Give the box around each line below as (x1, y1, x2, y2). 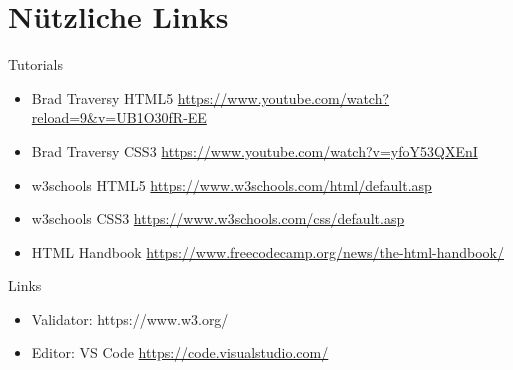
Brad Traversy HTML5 (31, 87, 174, 108)
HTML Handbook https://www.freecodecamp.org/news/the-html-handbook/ (31, 241, 505, 262)
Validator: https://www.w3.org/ (31, 308, 229, 329)
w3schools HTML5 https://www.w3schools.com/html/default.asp (31, 174, 432, 195)
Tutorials (8, 54, 63, 75)
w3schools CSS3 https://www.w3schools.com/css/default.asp (31, 208, 405, 229)
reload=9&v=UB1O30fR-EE (31, 107, 207, 128)
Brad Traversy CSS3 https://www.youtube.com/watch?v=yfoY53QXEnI (31, 140, 478, 161)
